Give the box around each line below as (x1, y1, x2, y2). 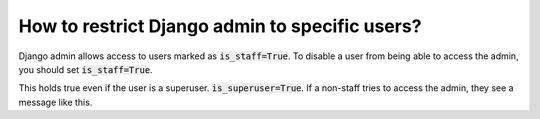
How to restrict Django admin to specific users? (18, 15, 422, 37)
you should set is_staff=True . (18, 63, 154, 75)
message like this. (18, 96, 93, 108)
